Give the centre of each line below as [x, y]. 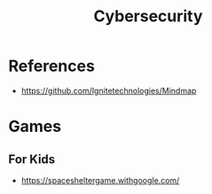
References [51, 66]
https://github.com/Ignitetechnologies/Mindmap [109, 90]
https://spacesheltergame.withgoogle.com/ [100, 180]
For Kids [32, 159]
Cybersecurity [148, 16]
